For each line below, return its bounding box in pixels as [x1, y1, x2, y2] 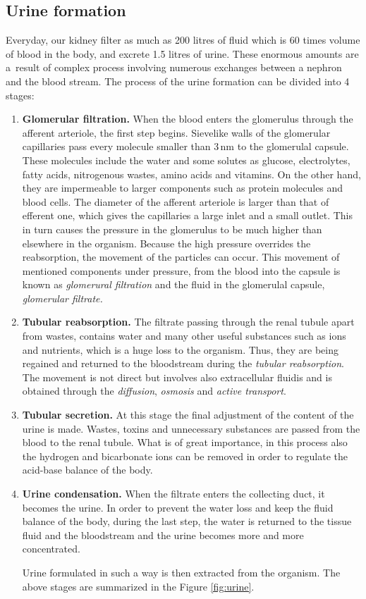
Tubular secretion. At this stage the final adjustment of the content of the [22, 407, 354, 422]
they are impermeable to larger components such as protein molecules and [22, 180, 343, 195]
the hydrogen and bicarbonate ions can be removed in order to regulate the [22, 448, 348, 463]
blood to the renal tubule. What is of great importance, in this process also [22, 435, 348, 450]
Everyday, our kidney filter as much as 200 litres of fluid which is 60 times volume [6, 32, 360, 47]
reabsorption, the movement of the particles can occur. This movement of [22, 249, 340, 264]
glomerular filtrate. [22, 290, 103, 305]
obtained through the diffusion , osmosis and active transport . [22, 383, 286, 398]
